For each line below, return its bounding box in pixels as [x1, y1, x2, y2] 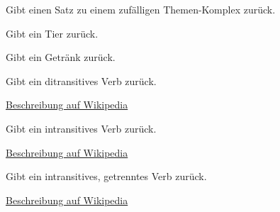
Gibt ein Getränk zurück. [6, 50, 116, 65]
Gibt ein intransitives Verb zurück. [6, 121, 157, 135]
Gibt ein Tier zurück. [6, 26, 99, 40]
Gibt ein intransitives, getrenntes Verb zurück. [6, 169, 207, 184]
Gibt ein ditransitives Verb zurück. [6, 73, 157, 88]
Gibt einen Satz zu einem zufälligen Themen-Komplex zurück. [6, 2, 276, 16]
